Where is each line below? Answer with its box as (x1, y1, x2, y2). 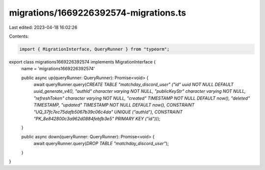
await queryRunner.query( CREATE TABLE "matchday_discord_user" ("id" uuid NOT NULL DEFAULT (33, 82, 234, 87)
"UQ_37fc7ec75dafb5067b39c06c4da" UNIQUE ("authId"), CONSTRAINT (33, 109, 183, 115)
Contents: (9, 33, 29, 39)
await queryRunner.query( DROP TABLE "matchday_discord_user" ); (33, 141, 169, 147)
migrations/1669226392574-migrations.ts (9, 7, 186, 18)
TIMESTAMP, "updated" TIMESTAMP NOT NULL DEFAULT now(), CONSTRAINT (33, 102, 195, 108)
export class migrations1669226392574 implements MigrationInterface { (9, 59, 156, 64)
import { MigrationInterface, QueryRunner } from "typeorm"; (19, 46, 170, 52)
